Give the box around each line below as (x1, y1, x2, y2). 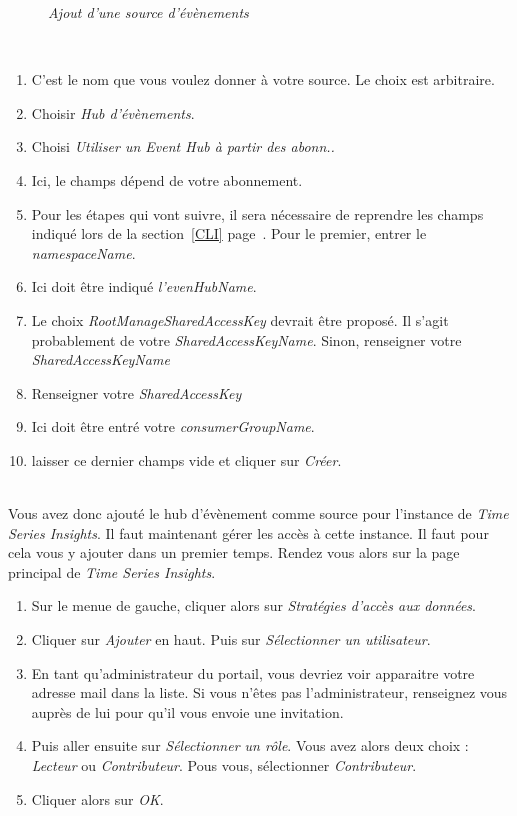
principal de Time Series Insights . (8, 561, 216, 582)
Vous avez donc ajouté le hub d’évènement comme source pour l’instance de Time (8, 503, 509, 524)
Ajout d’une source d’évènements (48, 2, 249, 22)
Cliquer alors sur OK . (31, 788, 164, 809)
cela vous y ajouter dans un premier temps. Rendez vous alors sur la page (8, 542, 460, 563)
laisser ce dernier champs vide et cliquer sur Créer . (31, 449, 342, 470)
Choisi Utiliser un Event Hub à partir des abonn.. (31, 136, 335, 157)
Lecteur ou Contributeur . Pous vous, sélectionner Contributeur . (31, 755, 417, 776)
